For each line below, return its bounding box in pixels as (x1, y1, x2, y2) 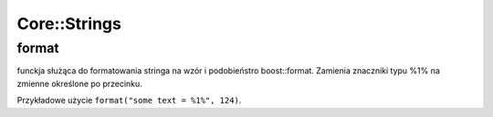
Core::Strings (16, 14, 122, 34)
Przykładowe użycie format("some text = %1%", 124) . (16, 95, 242, 106)
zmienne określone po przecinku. (16, 78, 143, 89)
